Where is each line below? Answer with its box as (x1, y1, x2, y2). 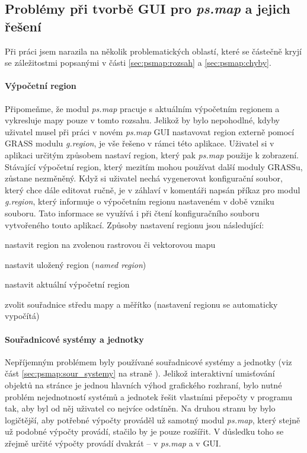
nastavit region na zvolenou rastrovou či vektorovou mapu (5, 238, 216, 251)
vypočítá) (5, 310, 40, 322)
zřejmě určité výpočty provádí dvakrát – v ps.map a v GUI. (5, 437, 221, 449)
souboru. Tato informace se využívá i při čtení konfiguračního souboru (5, 206, 260, 219)
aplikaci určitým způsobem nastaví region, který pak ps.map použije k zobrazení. (5, 148, 299, 161)
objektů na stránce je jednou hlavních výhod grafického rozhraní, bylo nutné (5, 379, 282, 391)
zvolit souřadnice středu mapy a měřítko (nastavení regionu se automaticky (5, 298, 278, 310)
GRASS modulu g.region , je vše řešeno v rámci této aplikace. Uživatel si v (5, 137, 274, 149)
